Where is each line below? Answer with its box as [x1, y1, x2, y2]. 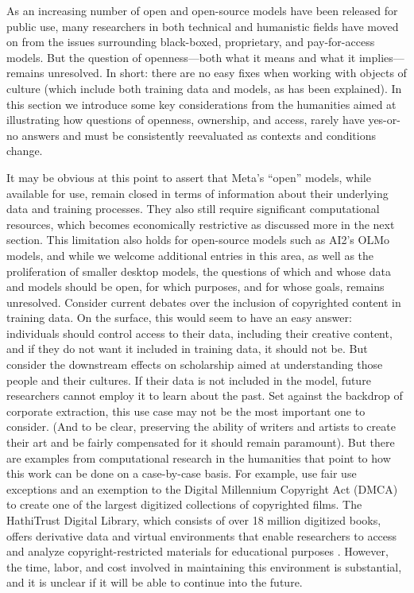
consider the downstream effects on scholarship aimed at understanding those [6, 356, 383, 373]
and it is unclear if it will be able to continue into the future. [6, 574, 303, 591]
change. [6, 142, 43, 159]
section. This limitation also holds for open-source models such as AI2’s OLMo [6, 231, 389, 248]
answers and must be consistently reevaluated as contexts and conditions [21, 126, 376, 143]
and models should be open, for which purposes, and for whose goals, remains [6, 278, 385, 295]
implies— [358, 48, 404, 65]
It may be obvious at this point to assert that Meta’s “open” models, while [6, 169, 371, 185]
